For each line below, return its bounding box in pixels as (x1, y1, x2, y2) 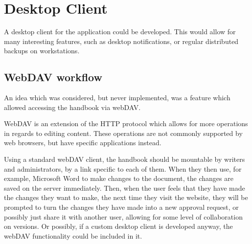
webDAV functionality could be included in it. (4, 230, 142, 241)
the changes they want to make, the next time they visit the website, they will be (4, 192, 248, 202)
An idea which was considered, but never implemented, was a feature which (4, 92, 230, 103)
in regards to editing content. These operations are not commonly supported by (4, 128, 243, 138)
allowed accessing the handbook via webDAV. (4, 102, 141, 112)
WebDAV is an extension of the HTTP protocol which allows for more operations (4, 118, 248, 129)
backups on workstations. (4, 45, 80, 56)
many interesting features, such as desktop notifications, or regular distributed (4, 36, 239, 46)
